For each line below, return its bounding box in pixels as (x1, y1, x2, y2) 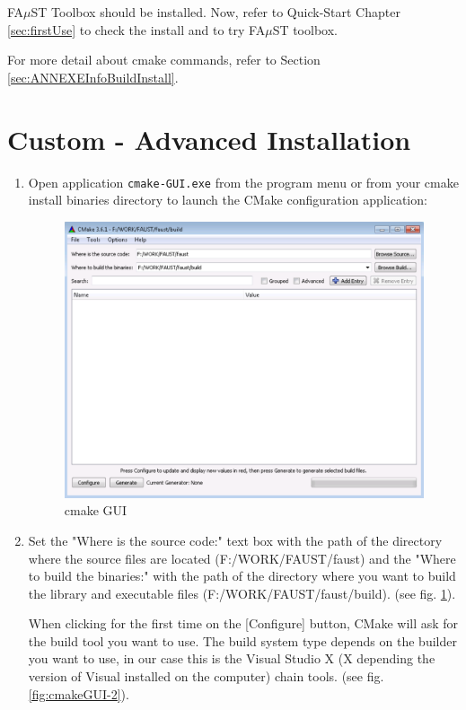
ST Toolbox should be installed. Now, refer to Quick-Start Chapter (31, 3, 400, 21)
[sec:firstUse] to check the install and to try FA (7, 20, 266, 39)
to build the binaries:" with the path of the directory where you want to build (28, 566, 456, 585)
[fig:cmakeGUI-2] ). (28, 684, 129, 703)
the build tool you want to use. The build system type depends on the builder (28, 631, 457, 650)
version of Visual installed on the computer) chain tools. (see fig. (28, 667, 384, 686)
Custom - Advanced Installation (7, 120, 411, 157)
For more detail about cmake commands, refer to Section (7, 50, 321, 69)
